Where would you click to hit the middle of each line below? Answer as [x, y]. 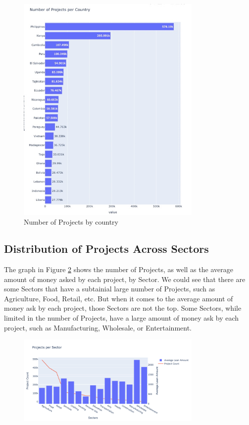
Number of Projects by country [71, 222]
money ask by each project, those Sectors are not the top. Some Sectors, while [123, 308]
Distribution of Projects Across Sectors [106, 249]
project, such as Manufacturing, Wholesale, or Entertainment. [98, 327]
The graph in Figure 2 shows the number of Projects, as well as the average [119, 269]
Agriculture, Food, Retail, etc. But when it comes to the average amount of [119, 298]
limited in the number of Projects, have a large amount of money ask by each [122, 317]
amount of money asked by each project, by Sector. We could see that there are [125, 279]
